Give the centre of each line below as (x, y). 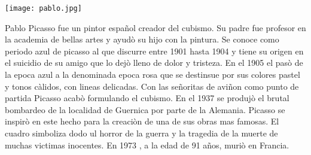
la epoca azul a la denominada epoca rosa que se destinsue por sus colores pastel (153, 75)
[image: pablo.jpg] (43, 8)
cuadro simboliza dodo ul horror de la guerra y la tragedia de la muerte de (141, 133)
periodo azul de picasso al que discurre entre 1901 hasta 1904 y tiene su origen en (154, 51)
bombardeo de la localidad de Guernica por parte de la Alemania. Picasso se (145, 109)
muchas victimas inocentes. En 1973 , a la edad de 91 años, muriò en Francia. (147, 145)
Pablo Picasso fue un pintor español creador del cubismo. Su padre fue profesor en (155, 27)
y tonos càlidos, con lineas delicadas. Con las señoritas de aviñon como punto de (152, 86)
